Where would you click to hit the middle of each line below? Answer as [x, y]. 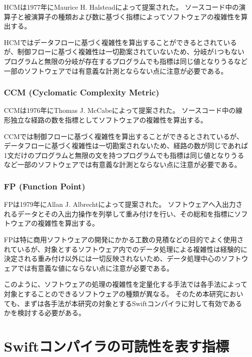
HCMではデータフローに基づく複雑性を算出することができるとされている [120, 42]
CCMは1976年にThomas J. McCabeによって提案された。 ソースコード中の [120, 110]
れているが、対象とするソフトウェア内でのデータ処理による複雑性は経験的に [126, 249]
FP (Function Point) [45, 186]
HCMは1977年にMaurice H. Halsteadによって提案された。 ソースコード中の [121, 7]
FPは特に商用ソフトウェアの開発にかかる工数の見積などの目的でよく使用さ [124, 239]
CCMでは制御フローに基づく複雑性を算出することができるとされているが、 [124, 136]
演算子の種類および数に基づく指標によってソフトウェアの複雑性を [136, 16]
